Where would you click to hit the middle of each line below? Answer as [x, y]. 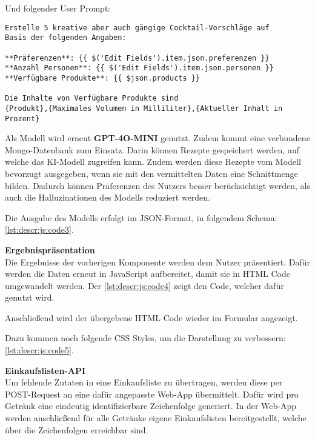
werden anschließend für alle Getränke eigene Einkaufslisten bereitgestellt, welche [156, 418]
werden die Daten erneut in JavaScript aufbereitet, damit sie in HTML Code [148, 274]
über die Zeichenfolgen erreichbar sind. [77, 429]
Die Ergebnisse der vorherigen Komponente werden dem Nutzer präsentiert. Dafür [157, 262]
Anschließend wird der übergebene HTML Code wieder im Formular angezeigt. [151, 317]
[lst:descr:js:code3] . [39, 229]
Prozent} [22, 118]
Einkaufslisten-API [45, 370]
